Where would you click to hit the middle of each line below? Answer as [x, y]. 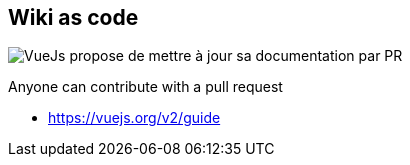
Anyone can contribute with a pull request [145, 87]
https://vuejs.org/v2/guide [134, 118]
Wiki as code [73, 17]
